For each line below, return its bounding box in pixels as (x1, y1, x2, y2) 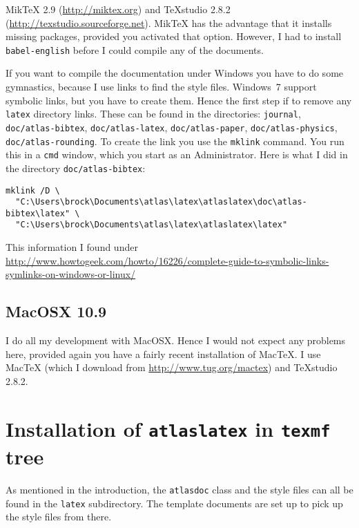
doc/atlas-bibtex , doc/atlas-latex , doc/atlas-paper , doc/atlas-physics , (6, 120, 338, 134)
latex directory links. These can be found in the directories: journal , (6, 106, 301, 121)
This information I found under (6, 240, 138, 254)
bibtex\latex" (6, 208, 70, 218)
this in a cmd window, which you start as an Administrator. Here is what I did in (6, 147, 348, 162)
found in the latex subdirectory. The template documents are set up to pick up (6, 496, 343, 510)
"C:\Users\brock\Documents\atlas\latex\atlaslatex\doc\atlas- (15, 197, 307, 207)
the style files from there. (6, 509, 112, 524)
